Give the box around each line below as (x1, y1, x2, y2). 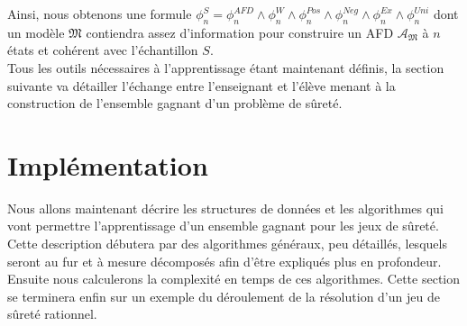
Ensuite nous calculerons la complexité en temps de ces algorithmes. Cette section (7, 269, 461, 288)
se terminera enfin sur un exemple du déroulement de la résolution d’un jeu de (7, 286, 440, 305)
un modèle (7, 23, 65, 41)
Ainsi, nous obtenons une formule (7, 5, 192, 23)
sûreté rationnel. (7, 304, 97, 323)
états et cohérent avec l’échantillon (7, 41, 198, 59)
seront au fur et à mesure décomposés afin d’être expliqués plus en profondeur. (7, 251, 442, 270)
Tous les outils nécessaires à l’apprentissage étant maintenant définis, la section (7, 58, 444, 77)
